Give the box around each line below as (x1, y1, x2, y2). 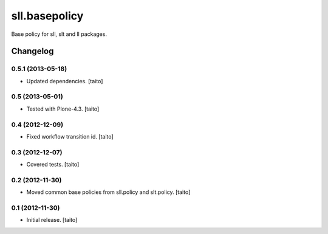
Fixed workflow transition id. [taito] (26, 132, 114, 140)
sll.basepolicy (11, 9, 84, 22)
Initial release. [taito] (26, 216, 78, 224)
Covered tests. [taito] (26, 161, 80, 168)
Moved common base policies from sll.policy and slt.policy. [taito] (26, 188, 191, 196)
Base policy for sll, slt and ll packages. (11, 30, 108, 38)
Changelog (11, 46, 54, 57)
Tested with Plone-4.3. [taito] (26, 105, 100, 112)
